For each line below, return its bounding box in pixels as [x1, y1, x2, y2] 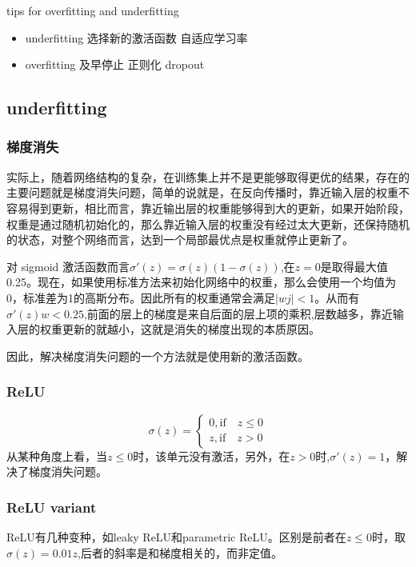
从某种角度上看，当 [6, 447, 107, 464]
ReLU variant [6, 497, 97, 517]
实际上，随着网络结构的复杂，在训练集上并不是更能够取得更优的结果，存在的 [6, 168, 410, 185]
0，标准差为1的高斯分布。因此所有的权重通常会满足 [6, 289, 275, 305]
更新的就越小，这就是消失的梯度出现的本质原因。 [62, 321, 320, 337]
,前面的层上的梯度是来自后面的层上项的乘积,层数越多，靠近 [83, 305, 393, 321]
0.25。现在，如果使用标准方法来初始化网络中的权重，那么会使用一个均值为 [6, 274, 396, 290]
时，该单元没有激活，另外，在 [133, 447, 290, 464]
